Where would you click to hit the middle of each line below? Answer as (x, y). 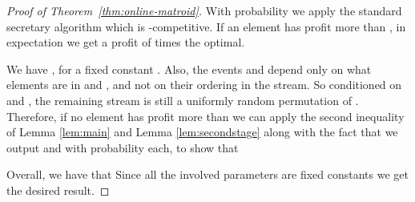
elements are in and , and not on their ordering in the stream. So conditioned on (204, 85)
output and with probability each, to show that (123, 147)
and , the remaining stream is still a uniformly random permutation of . (183, 100)
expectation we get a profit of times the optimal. (126, 42)
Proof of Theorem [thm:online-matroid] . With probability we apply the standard (204, 10)
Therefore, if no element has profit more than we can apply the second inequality (205, 116)
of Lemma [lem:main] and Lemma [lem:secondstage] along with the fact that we (202, 132)
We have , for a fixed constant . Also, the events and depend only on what (189, 69)
